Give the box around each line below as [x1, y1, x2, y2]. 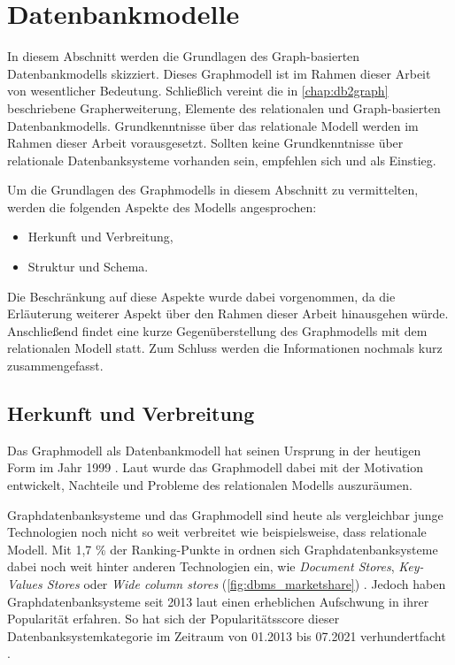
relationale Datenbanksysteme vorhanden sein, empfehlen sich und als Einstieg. [7, 150, 436, 169]
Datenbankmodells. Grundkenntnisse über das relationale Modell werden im [7, 116, 419, 134]
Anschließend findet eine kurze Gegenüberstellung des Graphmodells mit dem [7, 321, 428, 340]
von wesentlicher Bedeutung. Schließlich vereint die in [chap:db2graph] [7, 81, 389, 100]
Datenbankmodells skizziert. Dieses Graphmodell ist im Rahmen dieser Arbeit [7, 64, 431, 82]
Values [7, 574, 42, 592]
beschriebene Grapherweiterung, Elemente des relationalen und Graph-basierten [7, 98, 441, 117]
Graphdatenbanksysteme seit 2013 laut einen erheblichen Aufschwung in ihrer [7, 592, 429, 610]
